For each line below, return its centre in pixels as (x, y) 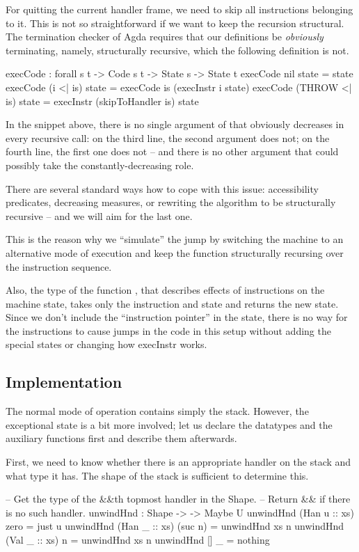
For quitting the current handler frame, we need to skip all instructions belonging (179, 9)
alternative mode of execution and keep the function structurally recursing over (175, 252)
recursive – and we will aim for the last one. (99, 215)
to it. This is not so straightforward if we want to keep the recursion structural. (175, 23)
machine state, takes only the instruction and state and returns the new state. (172, 303)
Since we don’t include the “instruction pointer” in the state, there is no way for (177, 317)
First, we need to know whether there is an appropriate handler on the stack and (178, 462)
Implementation (64, 382)
